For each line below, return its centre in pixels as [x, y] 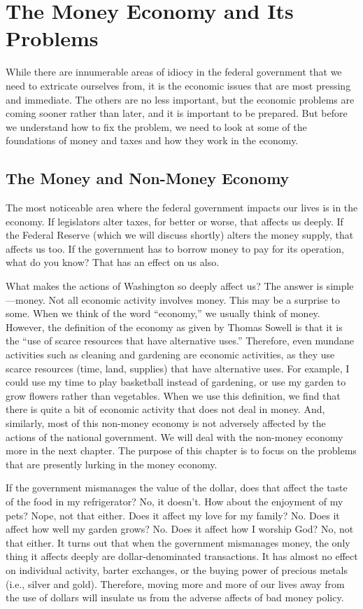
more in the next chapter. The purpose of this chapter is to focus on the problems [181, 450]
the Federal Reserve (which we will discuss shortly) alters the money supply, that [180, 235]
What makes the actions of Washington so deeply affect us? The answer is [164, 286]
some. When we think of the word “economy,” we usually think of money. [163, 313]
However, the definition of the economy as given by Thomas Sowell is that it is [174, 327]
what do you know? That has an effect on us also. [113, 262]
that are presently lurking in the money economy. [112, 464]
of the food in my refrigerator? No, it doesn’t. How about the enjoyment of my [175, 501]
